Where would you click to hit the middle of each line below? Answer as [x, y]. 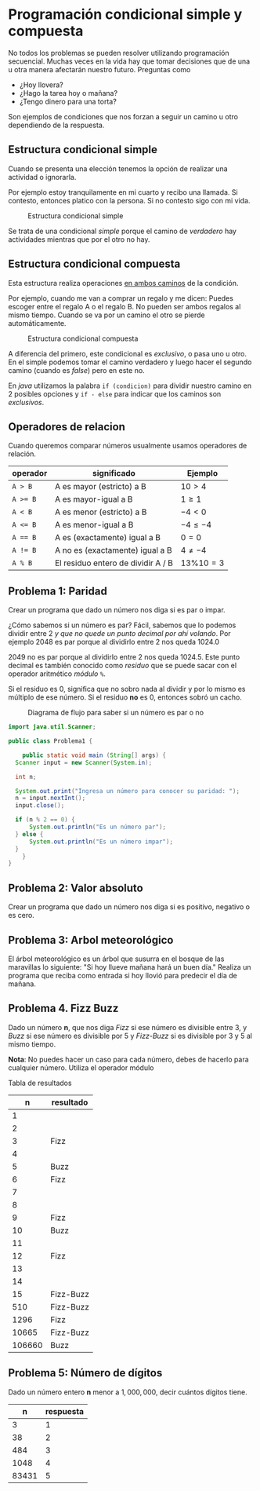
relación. [22, 454]
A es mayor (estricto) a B [100, 487]
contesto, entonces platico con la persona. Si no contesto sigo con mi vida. [129, 200]
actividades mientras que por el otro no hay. [79, 239]
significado [114, 473]
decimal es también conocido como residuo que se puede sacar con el [123, 666]
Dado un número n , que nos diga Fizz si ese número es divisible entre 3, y [128, 1027]
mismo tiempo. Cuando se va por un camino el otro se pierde [107, 315]
